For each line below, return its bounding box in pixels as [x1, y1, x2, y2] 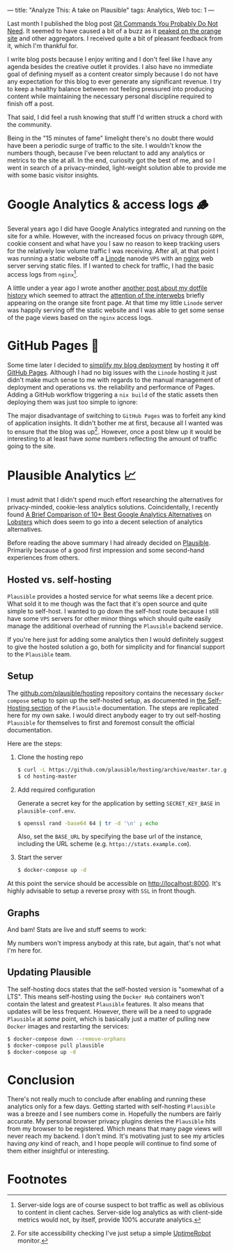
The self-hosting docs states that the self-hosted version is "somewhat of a [7, 985, 224, 993]
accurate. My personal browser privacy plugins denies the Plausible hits [7, 1117, 216, 1126]
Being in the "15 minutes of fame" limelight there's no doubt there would [7, 134, 214, 142]
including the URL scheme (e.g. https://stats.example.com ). [17, 840, 192, 848]
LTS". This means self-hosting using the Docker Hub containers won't [7, 992, 204, 1001]
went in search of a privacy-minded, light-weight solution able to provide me [7, 164, 226, 171]
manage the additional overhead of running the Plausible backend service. [7, 622, 223, 630]
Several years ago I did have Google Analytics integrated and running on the [7, 224, 226, 233]
